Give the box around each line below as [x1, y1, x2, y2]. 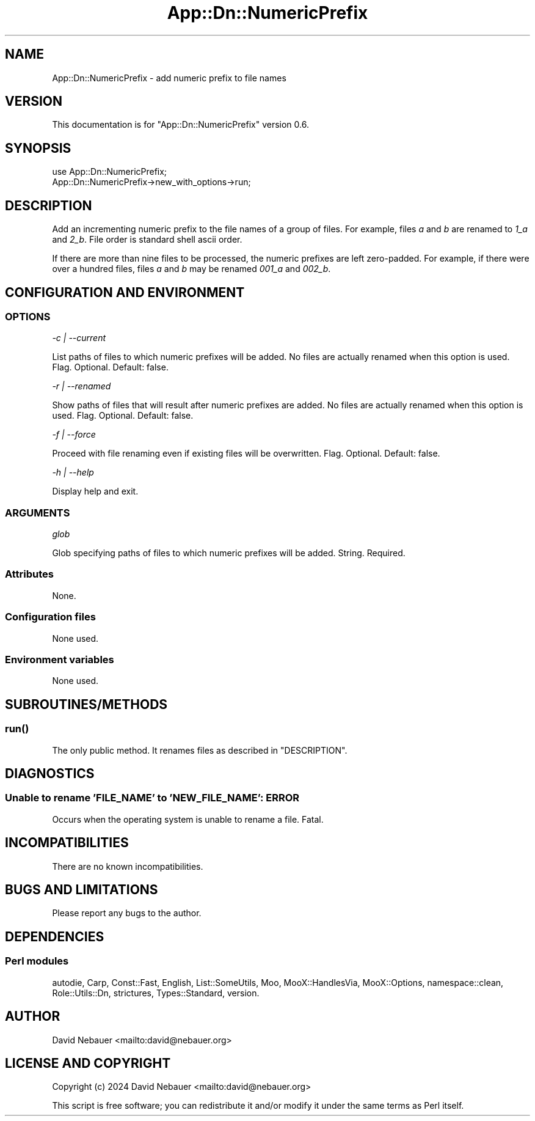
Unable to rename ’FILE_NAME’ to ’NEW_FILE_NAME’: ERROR [5, 792, 300, 804]
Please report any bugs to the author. [52, 908, 202, 919]
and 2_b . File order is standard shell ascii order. [52, 234, 242, 245]
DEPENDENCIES [5, 928, 104, 944]
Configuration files [5, 611, 96, 623]
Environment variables [5, 653, 114, 666]
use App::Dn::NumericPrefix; [52, 166, 167, 177]
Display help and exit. [52, 486, 139, 497]
